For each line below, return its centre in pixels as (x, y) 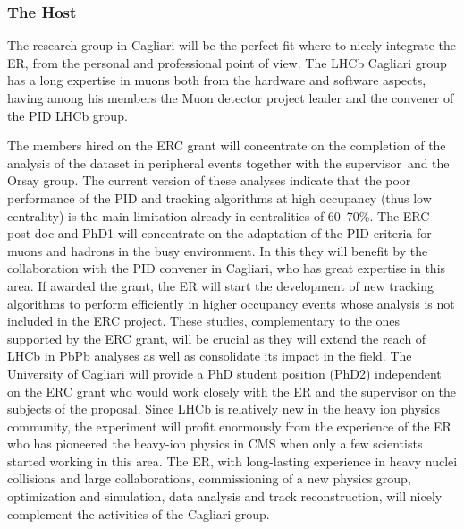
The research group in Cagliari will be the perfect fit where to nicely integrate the (232, 45)
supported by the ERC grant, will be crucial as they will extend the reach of (217, 338)
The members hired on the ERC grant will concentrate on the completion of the (227, 145)
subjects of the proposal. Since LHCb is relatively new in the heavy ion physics (224, 409)
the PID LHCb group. (67, 115)
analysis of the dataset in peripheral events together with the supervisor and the (228, 162)
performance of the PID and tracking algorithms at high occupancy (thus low (219, 197)
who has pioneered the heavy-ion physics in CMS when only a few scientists (215, 444)
